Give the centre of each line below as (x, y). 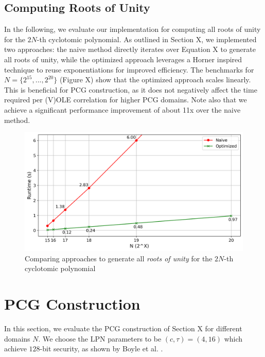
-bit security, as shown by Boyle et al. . (101, 349)
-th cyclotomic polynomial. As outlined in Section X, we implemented (147, 39)
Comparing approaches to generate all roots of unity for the (119, 258)
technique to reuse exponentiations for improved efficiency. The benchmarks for (129, 69)
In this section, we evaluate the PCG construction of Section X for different (123, 328)
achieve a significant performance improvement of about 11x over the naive (122, 109)
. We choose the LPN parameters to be (100, 338)
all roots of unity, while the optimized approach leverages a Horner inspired (123, 59)
